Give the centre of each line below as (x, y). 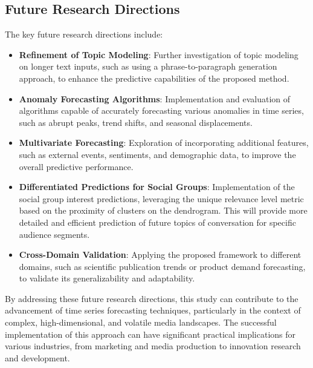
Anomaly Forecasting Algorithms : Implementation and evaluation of (155, 98)
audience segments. (54, 234)
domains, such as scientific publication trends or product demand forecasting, (162, 266)
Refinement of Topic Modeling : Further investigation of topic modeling (159, 54)
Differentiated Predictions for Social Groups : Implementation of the (157, 187)
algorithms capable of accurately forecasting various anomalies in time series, (161, 110)
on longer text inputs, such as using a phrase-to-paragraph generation (148, 66)
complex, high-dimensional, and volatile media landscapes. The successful (141, 322)
